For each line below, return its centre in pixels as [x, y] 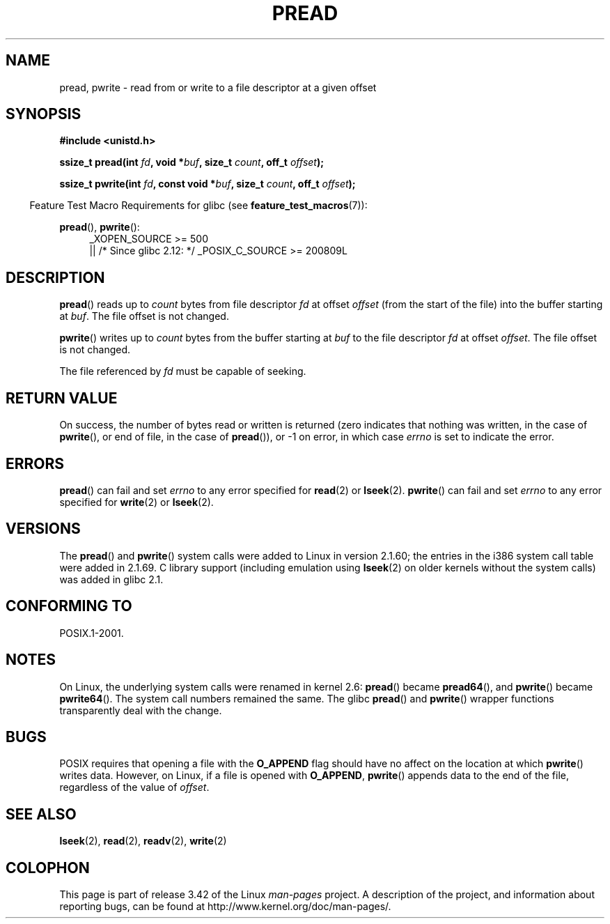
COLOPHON [48, 868]
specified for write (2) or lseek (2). [136, 502]
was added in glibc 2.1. [111, 579]
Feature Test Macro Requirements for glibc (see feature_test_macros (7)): [198, 206]
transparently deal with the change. [141, 710]
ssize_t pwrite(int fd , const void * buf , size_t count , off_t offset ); [208, 184]
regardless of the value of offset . [134, 787]
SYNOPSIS [44, 114]
